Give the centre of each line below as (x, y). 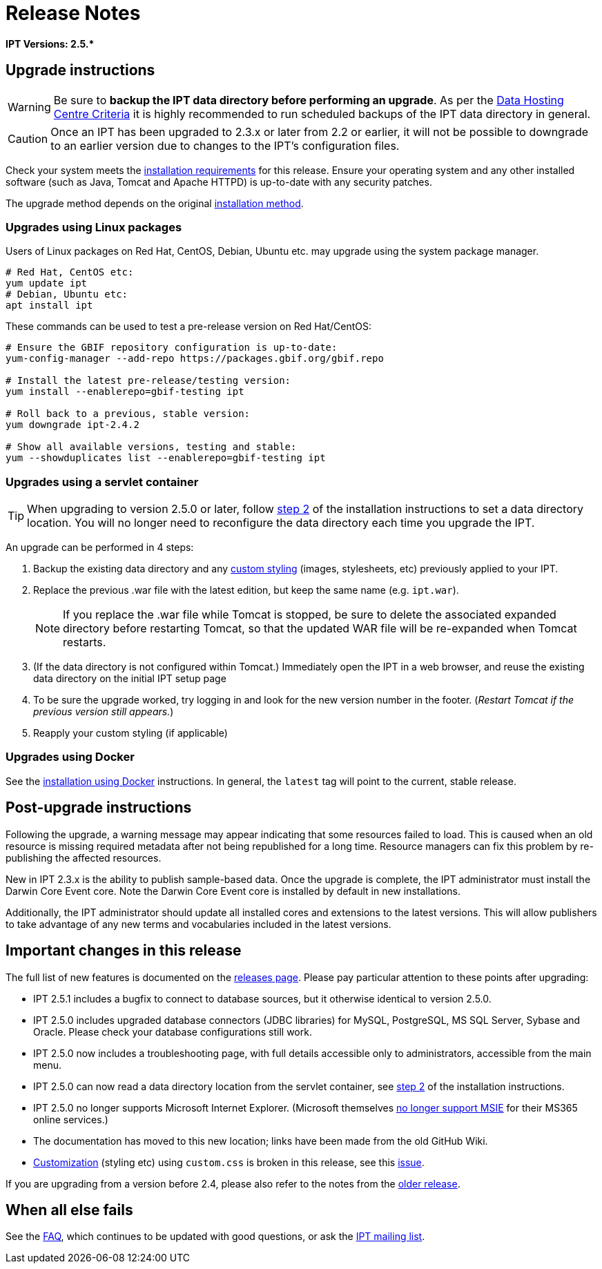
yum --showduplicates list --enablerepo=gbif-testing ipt (166, 458)
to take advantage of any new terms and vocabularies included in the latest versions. (198, 924)
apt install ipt (49, 306)
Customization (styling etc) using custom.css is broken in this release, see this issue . (229, 1162)
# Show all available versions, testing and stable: (151, 447)
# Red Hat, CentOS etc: (70, 272)
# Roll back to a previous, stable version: (128, 414)
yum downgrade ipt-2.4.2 (72, 425)
